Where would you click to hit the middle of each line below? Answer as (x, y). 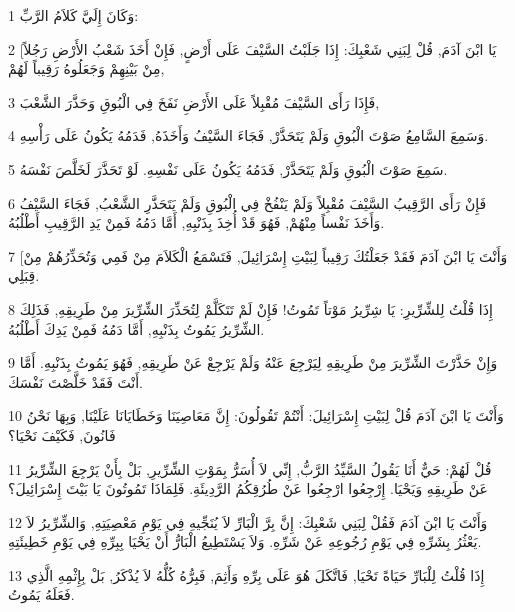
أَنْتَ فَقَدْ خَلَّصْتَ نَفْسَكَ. (75, 381)
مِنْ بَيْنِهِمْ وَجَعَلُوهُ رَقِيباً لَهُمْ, (86, 68)
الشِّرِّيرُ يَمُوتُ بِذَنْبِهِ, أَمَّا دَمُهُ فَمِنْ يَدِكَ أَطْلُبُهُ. (136, 328)
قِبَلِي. (24, 275)
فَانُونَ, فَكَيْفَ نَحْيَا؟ (62, 434)
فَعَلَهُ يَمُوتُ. (41, 594)
